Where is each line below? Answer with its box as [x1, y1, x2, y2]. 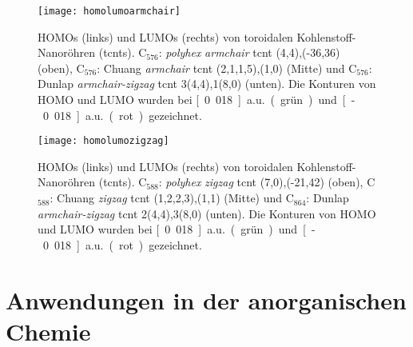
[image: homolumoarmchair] [38, 6, 181, 17]
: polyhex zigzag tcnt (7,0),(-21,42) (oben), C [158, 173, 375, 190]
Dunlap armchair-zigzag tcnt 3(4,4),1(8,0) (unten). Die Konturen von [38, 75, 376, 92]
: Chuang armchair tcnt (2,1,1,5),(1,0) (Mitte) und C [97, 59, 357, 76]
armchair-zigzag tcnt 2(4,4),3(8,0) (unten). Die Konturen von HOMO [38, 205, 376, 221]
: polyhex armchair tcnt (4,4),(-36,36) [158, 44, 340, 61]
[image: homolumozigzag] [38, 135, 169, 147]
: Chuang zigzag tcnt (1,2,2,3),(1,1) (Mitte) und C [50, 189, 294, 206]
